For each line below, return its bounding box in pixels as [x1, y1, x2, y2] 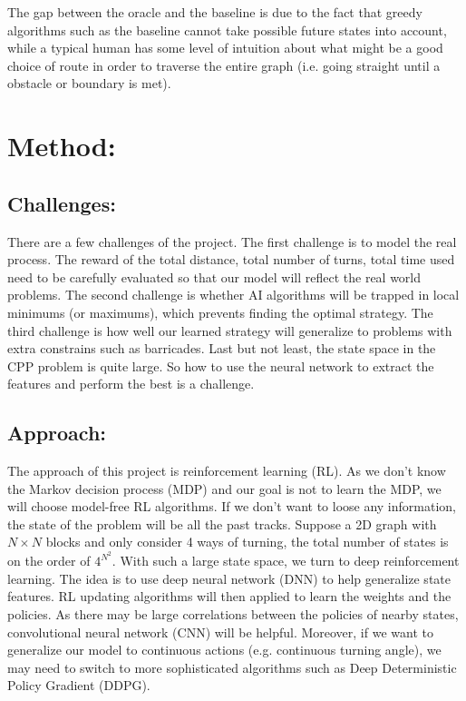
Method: [7, 127, 116, 164]
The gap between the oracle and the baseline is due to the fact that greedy [7, 3, 422, 21]
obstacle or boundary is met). [7, 74, 171, 93]
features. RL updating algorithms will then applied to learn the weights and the [7, 587, 451, 606]
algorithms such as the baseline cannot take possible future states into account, [7, 20, 447, 39]
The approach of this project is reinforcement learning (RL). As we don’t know [7, 461, 446, 480]
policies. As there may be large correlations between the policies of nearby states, [7, 604, 459, 623]
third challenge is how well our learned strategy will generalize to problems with [7, 321, 452, 340]
